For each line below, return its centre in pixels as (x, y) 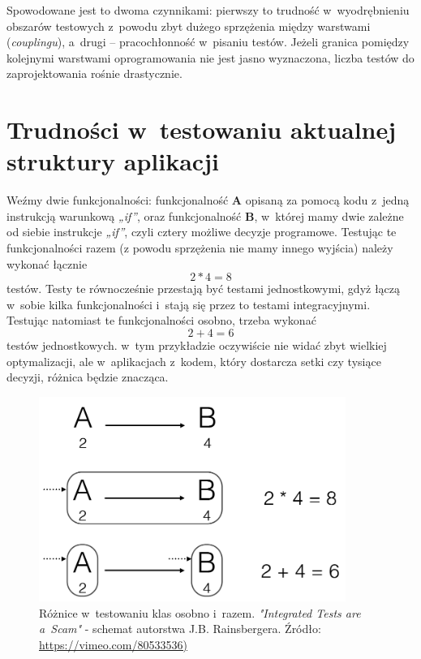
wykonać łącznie (47, 263)
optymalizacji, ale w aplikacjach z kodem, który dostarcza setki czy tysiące (194, 361)
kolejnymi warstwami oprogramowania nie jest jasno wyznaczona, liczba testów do (210, 57)
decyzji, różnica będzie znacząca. (88, 377)
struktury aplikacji (113, 161)
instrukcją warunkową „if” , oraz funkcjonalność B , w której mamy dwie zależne (205, 215)
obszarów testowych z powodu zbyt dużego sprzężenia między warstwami (189, 26)
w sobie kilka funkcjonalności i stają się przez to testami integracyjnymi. (189, 304)
